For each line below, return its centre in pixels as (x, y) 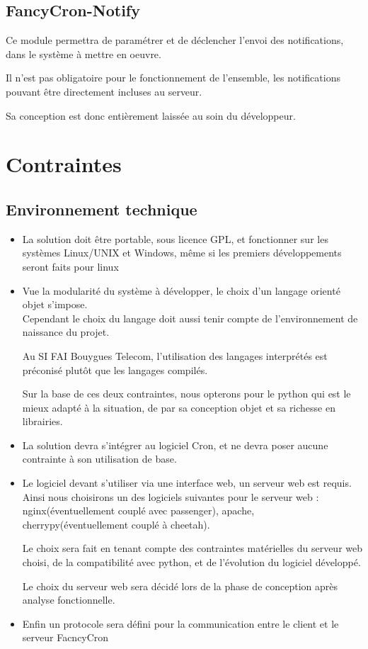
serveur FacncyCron (65, 637)
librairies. (42, 421)
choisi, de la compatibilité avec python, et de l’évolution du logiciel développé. (191, 562)
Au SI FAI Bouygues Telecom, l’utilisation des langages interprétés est (175, 355)
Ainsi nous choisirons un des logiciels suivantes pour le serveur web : (171, 496)
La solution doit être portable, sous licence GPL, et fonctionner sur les (175, 238)
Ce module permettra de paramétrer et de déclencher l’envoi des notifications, (175, 40)
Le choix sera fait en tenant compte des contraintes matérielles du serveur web (192, 548)
